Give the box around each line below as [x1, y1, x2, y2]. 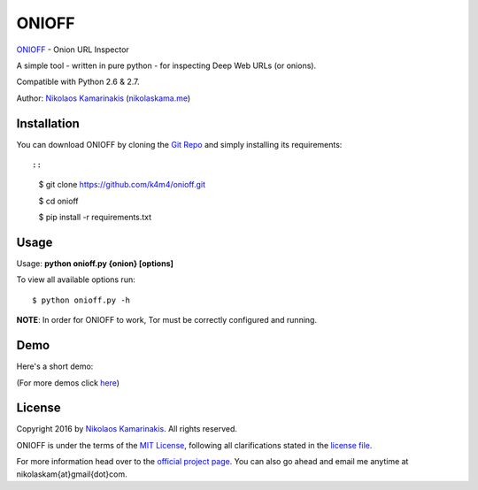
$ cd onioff [38, 195, 79, 206]
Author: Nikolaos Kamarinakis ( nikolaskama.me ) [16, 93, 191, 103]
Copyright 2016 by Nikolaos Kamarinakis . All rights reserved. [16, 424, 238, 434]
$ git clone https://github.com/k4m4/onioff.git [38, 180, 206, 190]
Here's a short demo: [16, 361, 94, 371]
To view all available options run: [16, 274, 136, 285]
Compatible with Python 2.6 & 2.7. [16, 76, 140, 88]
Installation [16, 116, 80, 131]
